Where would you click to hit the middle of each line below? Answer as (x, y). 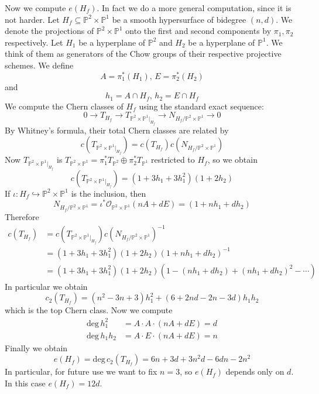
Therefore (22, 217)
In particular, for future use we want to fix (81, 371)
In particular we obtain (46, 286)
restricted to (173, 160)
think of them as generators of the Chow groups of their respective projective (143, 54)
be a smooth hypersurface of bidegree (179, 19)
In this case (25, 383)
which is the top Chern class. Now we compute (89, 310)
